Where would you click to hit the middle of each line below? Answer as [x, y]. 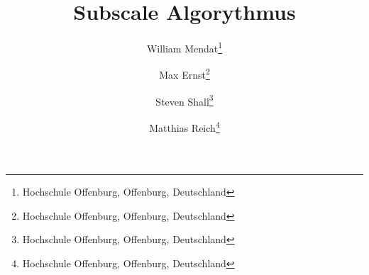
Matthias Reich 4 [184, 126]
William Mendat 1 [184, 47]
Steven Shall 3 [184, 100]
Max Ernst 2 [184, 74]
